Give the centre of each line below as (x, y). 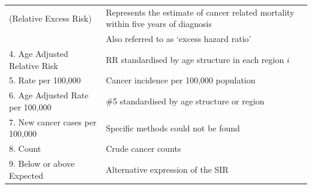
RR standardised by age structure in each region (195, 59)
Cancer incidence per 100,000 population (181, 80)
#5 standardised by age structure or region (185, 101)
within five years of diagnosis (159, 24)
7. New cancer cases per (53, 121)
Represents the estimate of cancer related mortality (200, 12)
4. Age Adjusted (39, 54)
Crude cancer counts (143, 148)
